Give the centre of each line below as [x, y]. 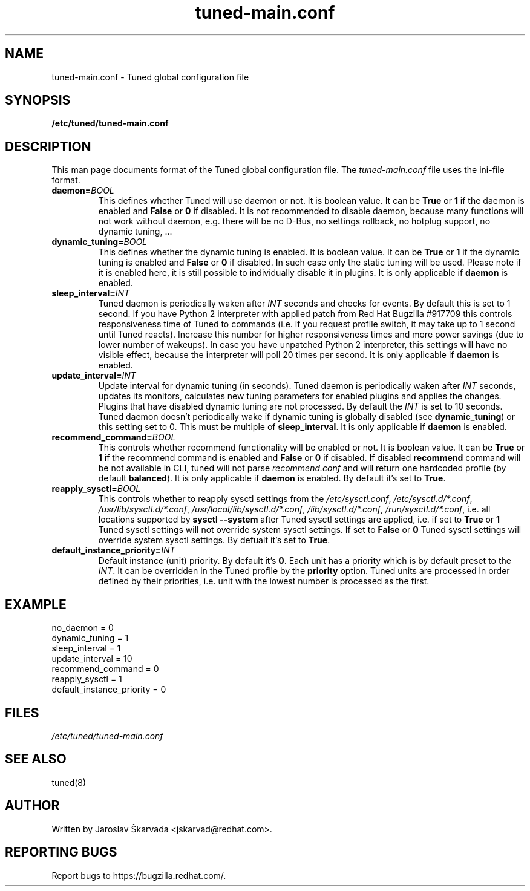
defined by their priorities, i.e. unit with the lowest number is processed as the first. [264, 581]
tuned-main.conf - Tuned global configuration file [150, 77]
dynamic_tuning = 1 [90, 638]
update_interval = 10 [92, 659]
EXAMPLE [36, 604]
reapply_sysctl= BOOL [96, 489]
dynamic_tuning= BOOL [100, 242]
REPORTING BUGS [61, 852]
